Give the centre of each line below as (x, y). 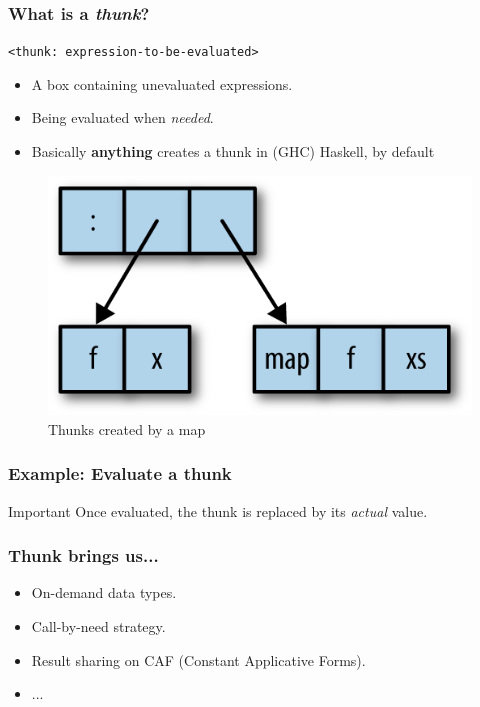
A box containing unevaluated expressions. (162, 83)
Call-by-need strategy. (98, 625)
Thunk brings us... (83, 555)
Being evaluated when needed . (122, 117)
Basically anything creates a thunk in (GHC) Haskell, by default (233, 151)
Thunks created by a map (127, 428)
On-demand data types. (104, 592)
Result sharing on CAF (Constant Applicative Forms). (198, 659)
